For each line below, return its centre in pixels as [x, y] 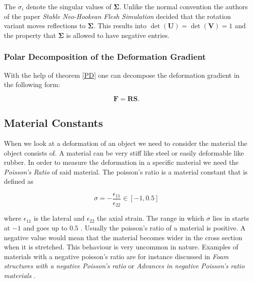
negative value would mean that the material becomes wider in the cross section [123, 237]
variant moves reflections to [45, 26]
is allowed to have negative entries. [118, 35]
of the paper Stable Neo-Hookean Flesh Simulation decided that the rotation [117, 16]
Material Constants [54, 123]
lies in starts [231, 218]
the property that [30, 35]
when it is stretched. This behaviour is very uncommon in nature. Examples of [121, 247]
